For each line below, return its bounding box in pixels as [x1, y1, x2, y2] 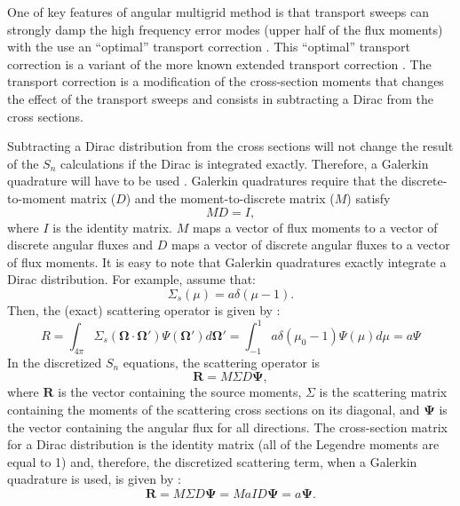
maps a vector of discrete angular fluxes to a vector [171, 235, 450, 254]
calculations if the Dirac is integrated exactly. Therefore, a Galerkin [59, 154, 429, 172]
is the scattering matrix [319, 383, 448, 401]
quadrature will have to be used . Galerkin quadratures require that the [7, 171, 398, 190]
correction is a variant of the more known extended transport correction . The [7, 54, 432, 73]
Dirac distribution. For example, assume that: [7, 270, 256, 289]
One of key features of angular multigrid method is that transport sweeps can [7, 3, 430, 20]
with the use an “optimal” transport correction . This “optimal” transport [7, 37, 411, 56]
